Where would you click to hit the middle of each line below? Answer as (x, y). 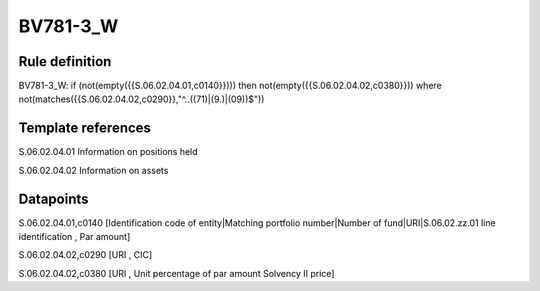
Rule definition (65, 61)
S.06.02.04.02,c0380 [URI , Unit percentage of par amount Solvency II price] (176, 273)
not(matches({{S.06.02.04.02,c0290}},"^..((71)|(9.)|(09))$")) (141, 99)
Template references (85, 128)
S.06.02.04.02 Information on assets (93, 170)
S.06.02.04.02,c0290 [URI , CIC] (85, 255)
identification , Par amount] (74, 237)
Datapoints (53, 198)
